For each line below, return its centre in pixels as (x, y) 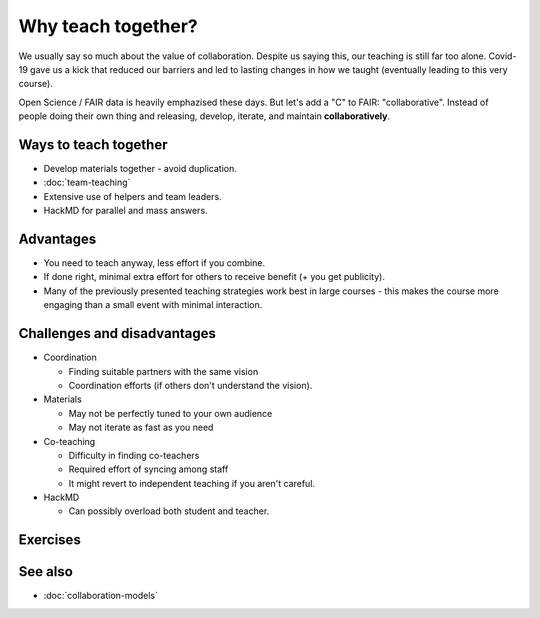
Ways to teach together (93, 144)
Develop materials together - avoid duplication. (140, 169)
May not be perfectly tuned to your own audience (170, 413)
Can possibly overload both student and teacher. (169, 511)
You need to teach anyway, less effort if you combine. (154, 263)
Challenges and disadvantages (117, 333)
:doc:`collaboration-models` (101, 596)
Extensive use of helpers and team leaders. (132, 196)
